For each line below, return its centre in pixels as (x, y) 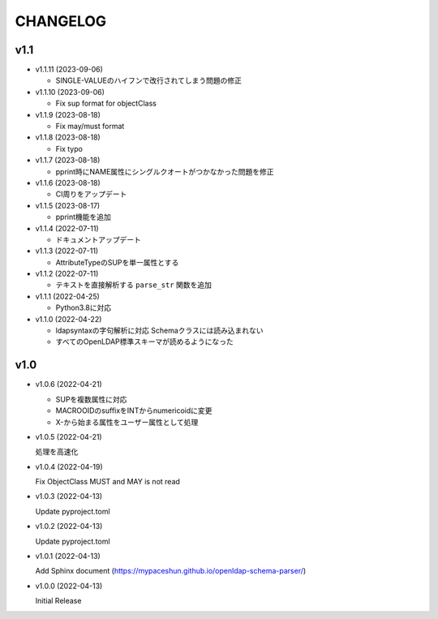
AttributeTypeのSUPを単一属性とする (117, 262)
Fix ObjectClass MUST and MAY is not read (107, 482)
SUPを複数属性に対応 (91, 399)
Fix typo (69, 148)
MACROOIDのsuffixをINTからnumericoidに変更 (134, 411)
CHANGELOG (61, 21)
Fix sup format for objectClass (106, 103)
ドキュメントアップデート (98, 239)
